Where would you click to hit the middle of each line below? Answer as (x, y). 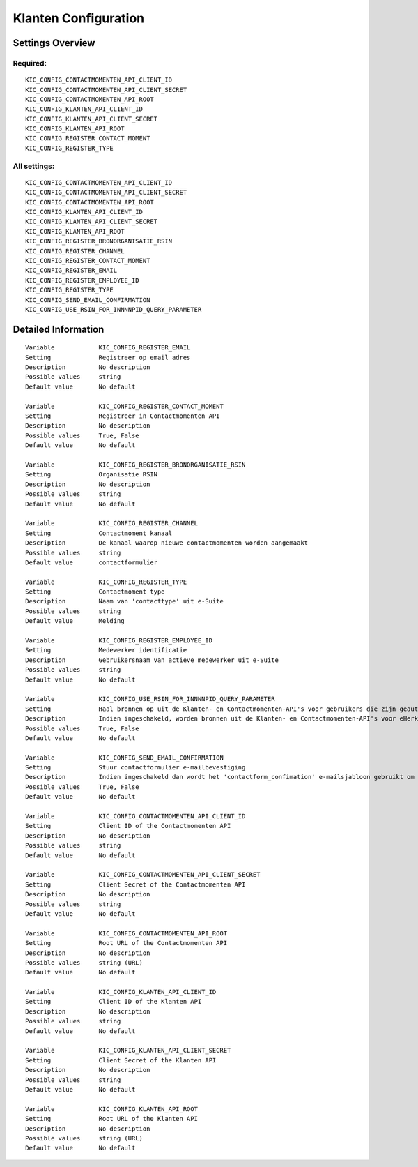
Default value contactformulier (92, 562)
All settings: (34, 166)
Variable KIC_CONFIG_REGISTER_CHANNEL (112, 524)
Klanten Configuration (79, 18)
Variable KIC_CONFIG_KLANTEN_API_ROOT (112, 1109)
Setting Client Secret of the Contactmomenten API (136, 884)
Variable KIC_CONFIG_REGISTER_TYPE (106, 582)
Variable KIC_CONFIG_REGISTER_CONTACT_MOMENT (125, 406)
